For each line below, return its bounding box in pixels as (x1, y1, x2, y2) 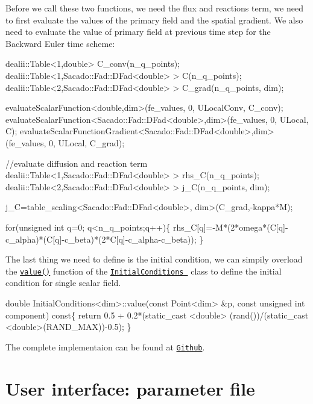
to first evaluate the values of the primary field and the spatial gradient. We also (5, 13, 303, 26)
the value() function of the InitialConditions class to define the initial (5, 264, 282, 277)
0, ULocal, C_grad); (49, 136, 125, 149)
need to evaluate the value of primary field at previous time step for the (5, 25, 271, 38)
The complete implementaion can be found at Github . (5, 340, 205, 353)
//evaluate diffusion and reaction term (5, 157, 148, 169)
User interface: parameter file (5, 376, 255, 400)
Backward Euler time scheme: (5, 37, 115, 49)
